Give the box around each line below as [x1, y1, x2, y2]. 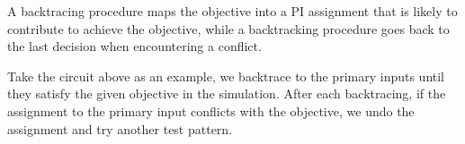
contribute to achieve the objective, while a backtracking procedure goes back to [7, 19, 450, 38]
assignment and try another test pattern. [7, 119, 233, 138]
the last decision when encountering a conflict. [7, 37, 262, 55]
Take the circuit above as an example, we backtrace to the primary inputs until [7, 66, 445, 85]
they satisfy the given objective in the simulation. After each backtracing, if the [7, 84, 446, 103]
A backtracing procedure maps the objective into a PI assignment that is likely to [7, 2, 458, 20]
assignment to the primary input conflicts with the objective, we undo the [7, 101, 415, 120]
